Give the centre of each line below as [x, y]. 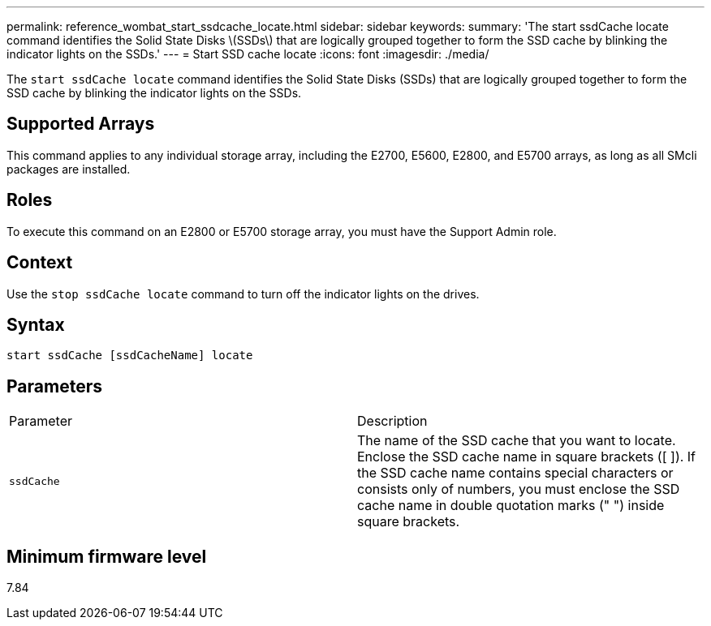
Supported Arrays [81, 124]
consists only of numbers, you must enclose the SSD [519, 489]
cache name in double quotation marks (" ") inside [511, 506]
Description [392, 421]
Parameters [54, 386]
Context [40, 263]
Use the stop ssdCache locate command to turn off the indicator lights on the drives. [243, 294]
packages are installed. [69, 169]
